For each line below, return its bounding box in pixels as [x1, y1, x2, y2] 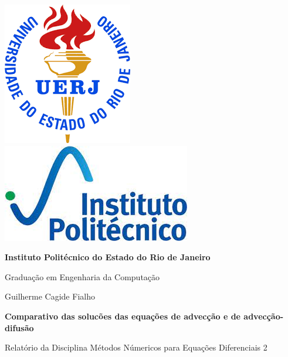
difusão [5, 321, 34, 334]
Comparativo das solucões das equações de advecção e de [5, 310, 240, 322]
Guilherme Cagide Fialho [5, 290, 95, 302]
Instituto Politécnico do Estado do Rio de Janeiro [5, 251, 211, 263]
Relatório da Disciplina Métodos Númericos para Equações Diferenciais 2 [5, 341, 267, 353]
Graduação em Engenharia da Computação [5, 270, 160, 283]
